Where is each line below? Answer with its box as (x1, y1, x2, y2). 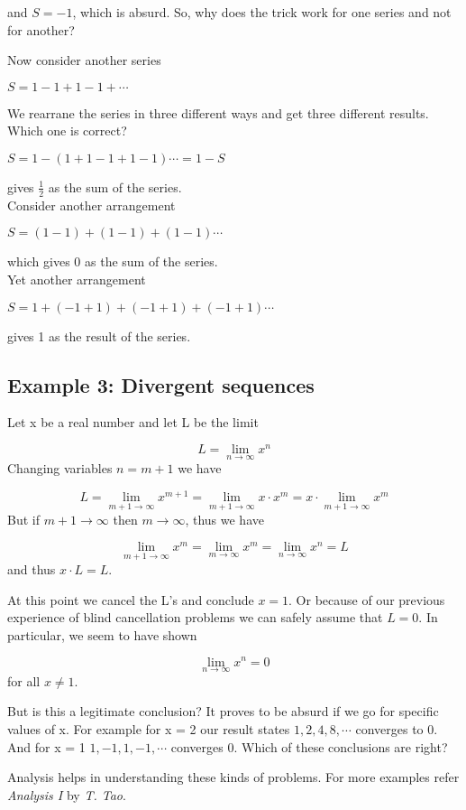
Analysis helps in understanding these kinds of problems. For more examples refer (7, 768, 460, 787)
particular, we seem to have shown (7, 625, 197, 644)
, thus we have (185, 510, 264, 529)
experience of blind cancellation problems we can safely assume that (7, 608, 383, 627)
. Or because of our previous (288, 590, 445, 609)
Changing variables (7, 459, 113, 478)
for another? (7, 20, 75, 39)
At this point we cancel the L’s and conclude (7, 590, 254, 609)
